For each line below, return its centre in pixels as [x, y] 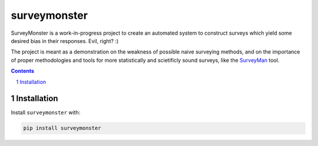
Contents [23, 71]
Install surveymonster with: [46, 112]
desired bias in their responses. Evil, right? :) [65, 41]
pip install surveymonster [62, 128]
